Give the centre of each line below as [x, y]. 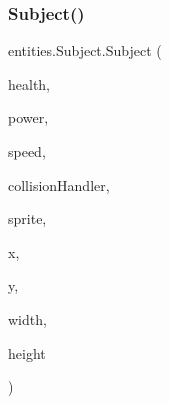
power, [28, 117]
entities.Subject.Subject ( [85, 50]
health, [29, 83]
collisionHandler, [59, 184]
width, [27, 318]
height [27, 352]
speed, [27, 151]
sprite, [27, 218]
